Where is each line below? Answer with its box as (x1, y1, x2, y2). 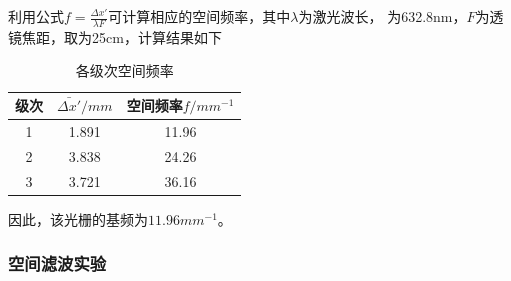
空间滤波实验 (8, 251, 107, 276)
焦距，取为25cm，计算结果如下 (21, 26, 222, 47)
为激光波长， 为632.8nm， (298, 6, 467, 26)
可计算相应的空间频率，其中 (108, 6, 291, 26)
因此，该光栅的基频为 (8, 208, 148, 229)
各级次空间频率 (75, 60, 174, 81)
